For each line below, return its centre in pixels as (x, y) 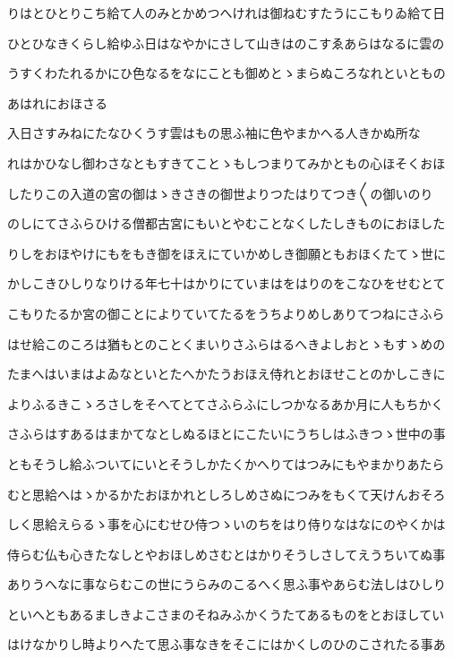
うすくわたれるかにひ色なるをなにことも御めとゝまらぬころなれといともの (226, 73)
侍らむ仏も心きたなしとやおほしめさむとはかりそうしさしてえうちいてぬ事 (226, 554)
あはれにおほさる (57, 103)
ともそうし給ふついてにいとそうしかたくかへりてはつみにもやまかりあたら (226, 463)
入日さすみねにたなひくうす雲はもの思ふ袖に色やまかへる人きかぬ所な (214, 133)
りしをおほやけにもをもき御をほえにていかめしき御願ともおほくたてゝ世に (226, 253)
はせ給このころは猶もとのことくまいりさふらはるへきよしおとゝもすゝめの (226, 343)
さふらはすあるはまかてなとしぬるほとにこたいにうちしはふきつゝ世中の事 (226, 434)
